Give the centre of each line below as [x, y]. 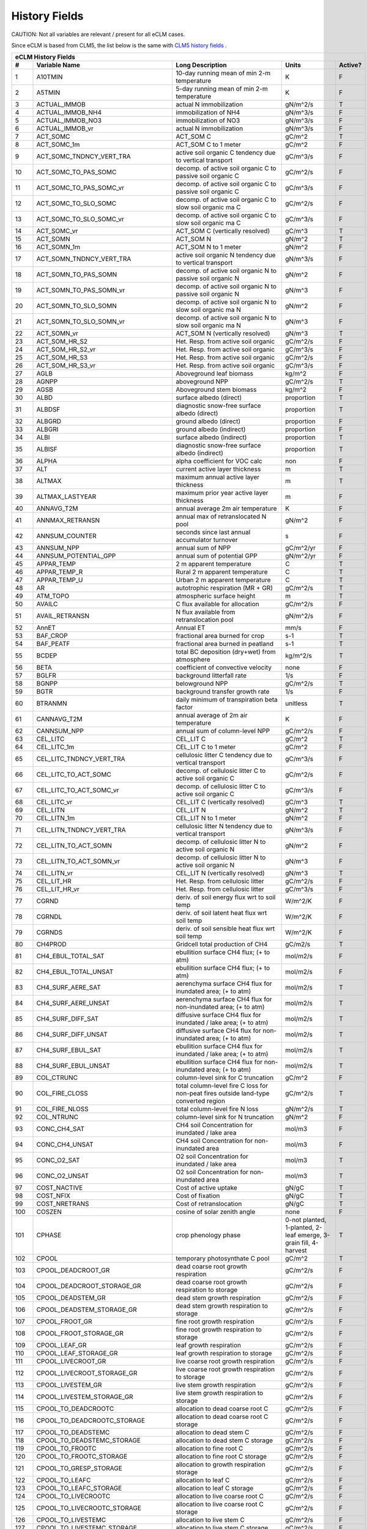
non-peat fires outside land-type [222, 1094]
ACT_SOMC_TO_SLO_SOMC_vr [80, 219]
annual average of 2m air [211, 716]
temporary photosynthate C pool [222, 1259]
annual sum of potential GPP [217, 556]
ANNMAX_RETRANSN [68, 520]
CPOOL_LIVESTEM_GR [69, 1385]
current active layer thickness [218, 469]
